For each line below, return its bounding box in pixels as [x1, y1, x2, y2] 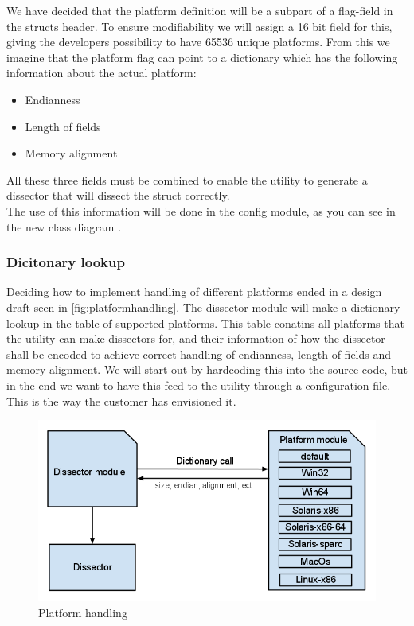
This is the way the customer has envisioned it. [6, 392, 236, 409]
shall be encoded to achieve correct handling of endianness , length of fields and [6, 345, 392, 362]
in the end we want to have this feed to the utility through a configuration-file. [6, 376, 391, 393]
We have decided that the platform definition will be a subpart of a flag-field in [6, 2, 393, 18]
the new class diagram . [6, 218, 122, 235]
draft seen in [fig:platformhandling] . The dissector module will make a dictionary [6, 298, 400, 315]
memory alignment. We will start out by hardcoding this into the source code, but [6, 361, 408, 378]
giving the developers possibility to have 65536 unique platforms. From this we [6, 33, 390, 50]
